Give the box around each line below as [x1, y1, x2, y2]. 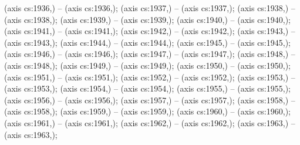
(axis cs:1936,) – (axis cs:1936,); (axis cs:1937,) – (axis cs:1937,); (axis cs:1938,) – [4, 2, 295, 14]
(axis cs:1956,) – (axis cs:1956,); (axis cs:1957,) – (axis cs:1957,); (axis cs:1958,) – [4, 93, 295, 106]
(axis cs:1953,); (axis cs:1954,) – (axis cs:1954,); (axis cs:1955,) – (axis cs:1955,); [4, 82, 291, 95]
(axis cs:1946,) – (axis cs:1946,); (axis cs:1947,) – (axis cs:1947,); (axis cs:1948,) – [4, 48, 295, 60]
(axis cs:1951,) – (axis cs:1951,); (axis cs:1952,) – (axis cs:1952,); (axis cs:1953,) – [4, 70, 295, 83]
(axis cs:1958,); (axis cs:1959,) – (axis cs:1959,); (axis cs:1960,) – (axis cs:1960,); [4, 105, 291, 117]
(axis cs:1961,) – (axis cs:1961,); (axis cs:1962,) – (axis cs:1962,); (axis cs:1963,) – [4, 116, 295, 129]
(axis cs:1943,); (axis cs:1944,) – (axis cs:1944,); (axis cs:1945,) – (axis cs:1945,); [4, 36, 291, 48]
